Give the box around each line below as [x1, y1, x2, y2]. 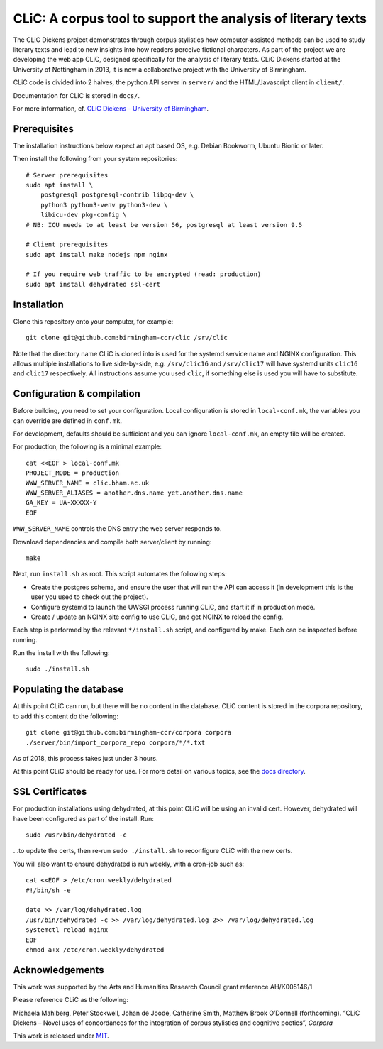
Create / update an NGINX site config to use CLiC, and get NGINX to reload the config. [30, 613, 284, 621]
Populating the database [13, 683, 124, 696]
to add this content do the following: [13, 712, 119, 720]
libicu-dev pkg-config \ [40, 211, 127, 219]
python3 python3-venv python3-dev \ [40, 201, 168, 209]
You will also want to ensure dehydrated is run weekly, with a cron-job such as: [13, 859, 245, 868]
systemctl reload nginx [26, 926, 109, 934]
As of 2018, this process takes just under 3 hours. [13, 754, 159, 762]
